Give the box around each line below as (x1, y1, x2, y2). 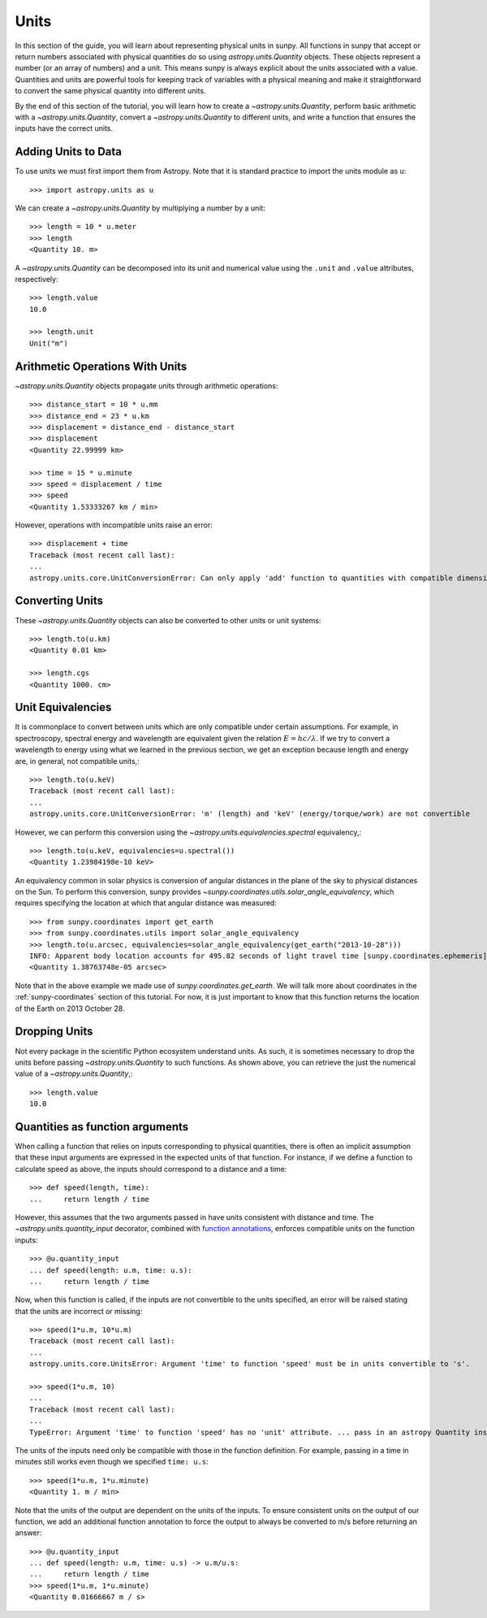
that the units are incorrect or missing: (15, 1306, 143, 1316)
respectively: (15, 274, 58, 284)
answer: (15, 1528, 42, 1538)
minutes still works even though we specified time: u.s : (15, 1457, 209, 1467)
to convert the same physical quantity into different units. (15, 86, 206, 96)
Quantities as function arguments (15, 1120, 189, 1134)
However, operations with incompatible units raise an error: (15, 520, 213, 530)
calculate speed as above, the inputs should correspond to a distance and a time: (15, 1164, 287, 1173)
